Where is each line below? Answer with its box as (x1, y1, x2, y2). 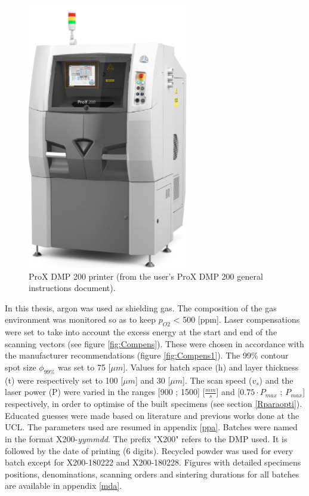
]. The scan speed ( (182, 373, 252, 386)
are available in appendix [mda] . (5, 479, 122, 492)
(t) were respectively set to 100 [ (5, 373, 123, 386)
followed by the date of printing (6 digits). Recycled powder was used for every (5, 444, 293, 457)
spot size (5, 360, 36, 373)
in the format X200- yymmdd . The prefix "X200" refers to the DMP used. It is (5, 432, 288, 445)
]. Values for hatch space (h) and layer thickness (123, 360, 299, 373)
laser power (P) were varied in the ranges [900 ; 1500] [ (5, 385, 205, 398)
